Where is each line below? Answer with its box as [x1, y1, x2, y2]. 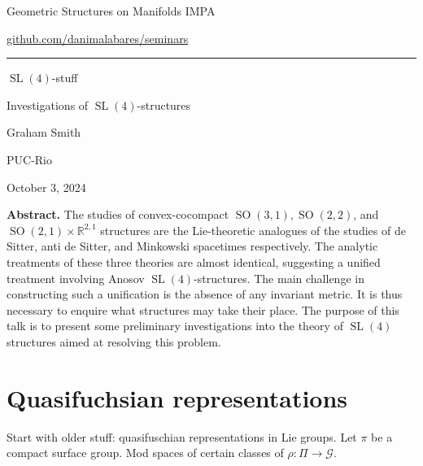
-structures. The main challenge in [194, 269, 364, 286]
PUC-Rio [7, 150, 52, 168]
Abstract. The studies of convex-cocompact [7, 206, 229, 223]
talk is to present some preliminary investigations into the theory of [7, 317, 343, 334]
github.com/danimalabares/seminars [7, 29, 189, 46]
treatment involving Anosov [7, 269, 145, 286]
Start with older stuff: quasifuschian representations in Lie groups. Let [7, 428, 357, 445]
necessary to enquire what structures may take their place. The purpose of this [7, 301, 399, 318]
